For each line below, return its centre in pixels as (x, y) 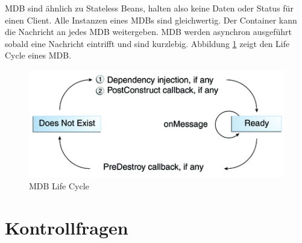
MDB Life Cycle (59, 185)
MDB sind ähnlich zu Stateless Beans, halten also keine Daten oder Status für (149, 8)
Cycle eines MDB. (38, 55)
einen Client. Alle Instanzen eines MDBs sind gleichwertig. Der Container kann (151, 20)
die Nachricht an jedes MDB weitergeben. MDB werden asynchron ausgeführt (149, 32)
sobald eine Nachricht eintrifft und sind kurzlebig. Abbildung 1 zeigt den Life (147, 43)
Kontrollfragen (67, 227)
